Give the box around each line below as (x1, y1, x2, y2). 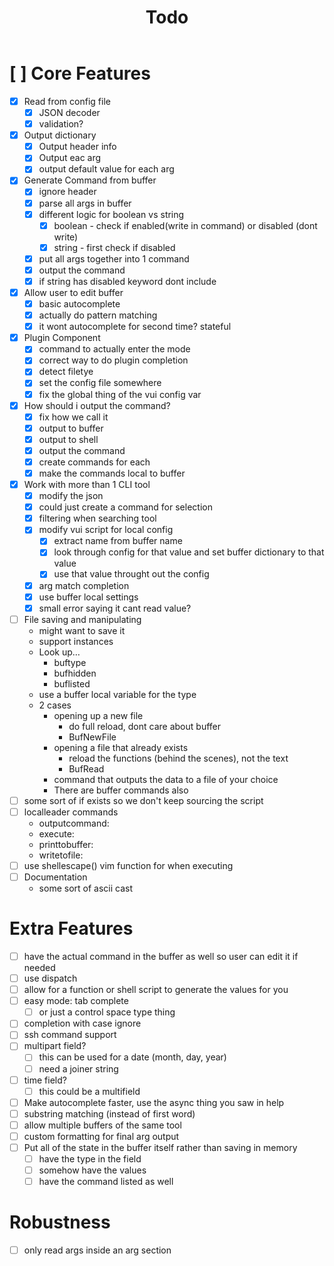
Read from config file (23, 95, 111, 107)
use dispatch (23, 972, 78, 984)
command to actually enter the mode (38, 343, 191, 355)
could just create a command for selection (38, 501, 213, 513)
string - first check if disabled (53, 241, 176, 253)
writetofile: (38, 849, 84, 861)
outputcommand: (38, 817, 110, 829)
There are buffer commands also (53, 784, 189, 796)
